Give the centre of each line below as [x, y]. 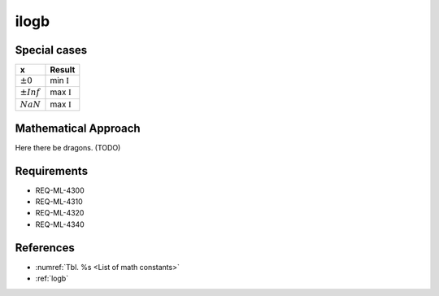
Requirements [52, 171]
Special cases [51, 50]
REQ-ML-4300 [60, 190]
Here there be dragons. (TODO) [68, 147]
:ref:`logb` [52, 279]
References [45, 248]
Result [63, 70]
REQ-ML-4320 [60, 213]
